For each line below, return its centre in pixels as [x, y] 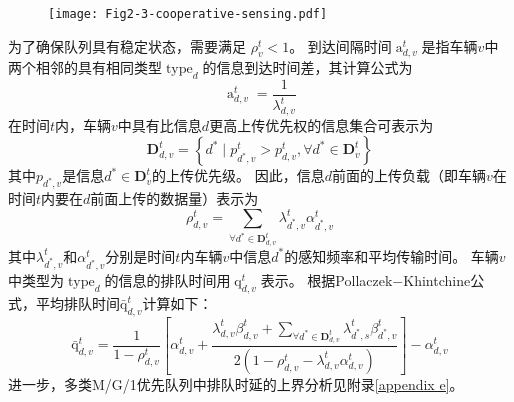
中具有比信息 [159, 124]
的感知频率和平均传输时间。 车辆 [391, 255]
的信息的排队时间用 [167, 280]
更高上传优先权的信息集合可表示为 [321, 124]
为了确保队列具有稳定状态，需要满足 [127, 45]
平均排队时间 [77, 303]
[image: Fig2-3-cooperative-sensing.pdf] [188, 14]
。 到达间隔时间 [340, 45]
